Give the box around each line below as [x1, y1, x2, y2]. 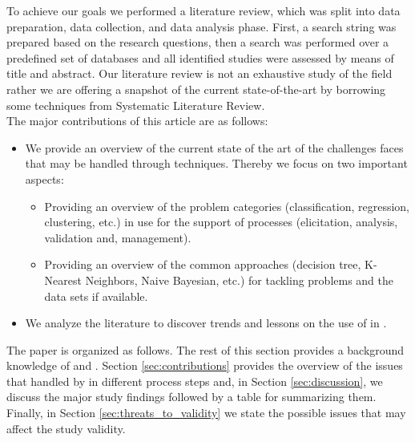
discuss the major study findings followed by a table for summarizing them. [6, 388, 377, 405]
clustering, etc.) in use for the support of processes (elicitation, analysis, [44, 213, 398, 230]
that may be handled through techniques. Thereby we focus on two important [25, 155, 408, 172]
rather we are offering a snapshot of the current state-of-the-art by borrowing [6, 80, 386, 97]
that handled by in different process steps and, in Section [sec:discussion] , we [6, 372, 383, 389]
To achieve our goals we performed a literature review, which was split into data [6, 2, 401, 18]
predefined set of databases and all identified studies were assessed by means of [6, 49, 394, 66]
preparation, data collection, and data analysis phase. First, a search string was [6, 18, 397, 34]
